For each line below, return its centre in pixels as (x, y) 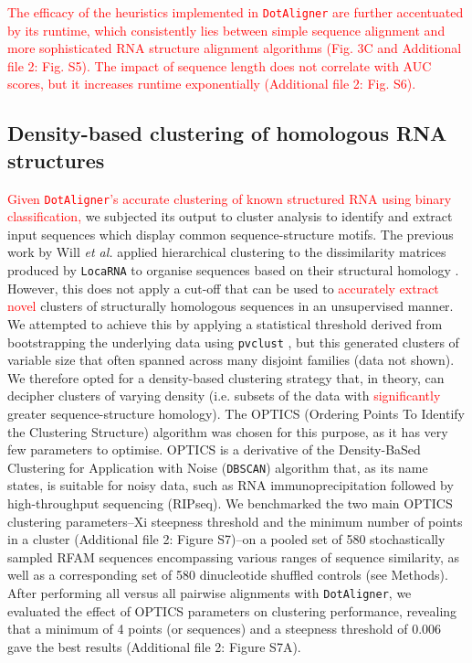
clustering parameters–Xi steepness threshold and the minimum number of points (235, 521)
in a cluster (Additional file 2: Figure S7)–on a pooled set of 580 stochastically (226, 539)
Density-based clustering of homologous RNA (227, 133)
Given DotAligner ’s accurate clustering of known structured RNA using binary (230, 198)
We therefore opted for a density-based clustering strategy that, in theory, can (226, 377)
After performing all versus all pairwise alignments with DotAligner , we (210, 592)
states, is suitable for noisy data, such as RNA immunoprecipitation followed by (231, 485)
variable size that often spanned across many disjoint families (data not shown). (231, 360)
